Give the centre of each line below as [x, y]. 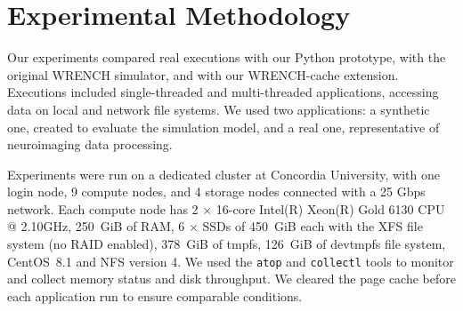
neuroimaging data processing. [90, 144]
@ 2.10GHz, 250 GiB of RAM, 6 [96, 226]
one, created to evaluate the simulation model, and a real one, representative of [223, 127]
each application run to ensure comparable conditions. [155, 295]
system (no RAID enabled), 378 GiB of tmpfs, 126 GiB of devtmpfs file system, [227, 244]
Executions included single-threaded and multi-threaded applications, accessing [223, 92]
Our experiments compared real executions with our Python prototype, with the [227, 57]
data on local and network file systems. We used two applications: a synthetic [219, 109]
